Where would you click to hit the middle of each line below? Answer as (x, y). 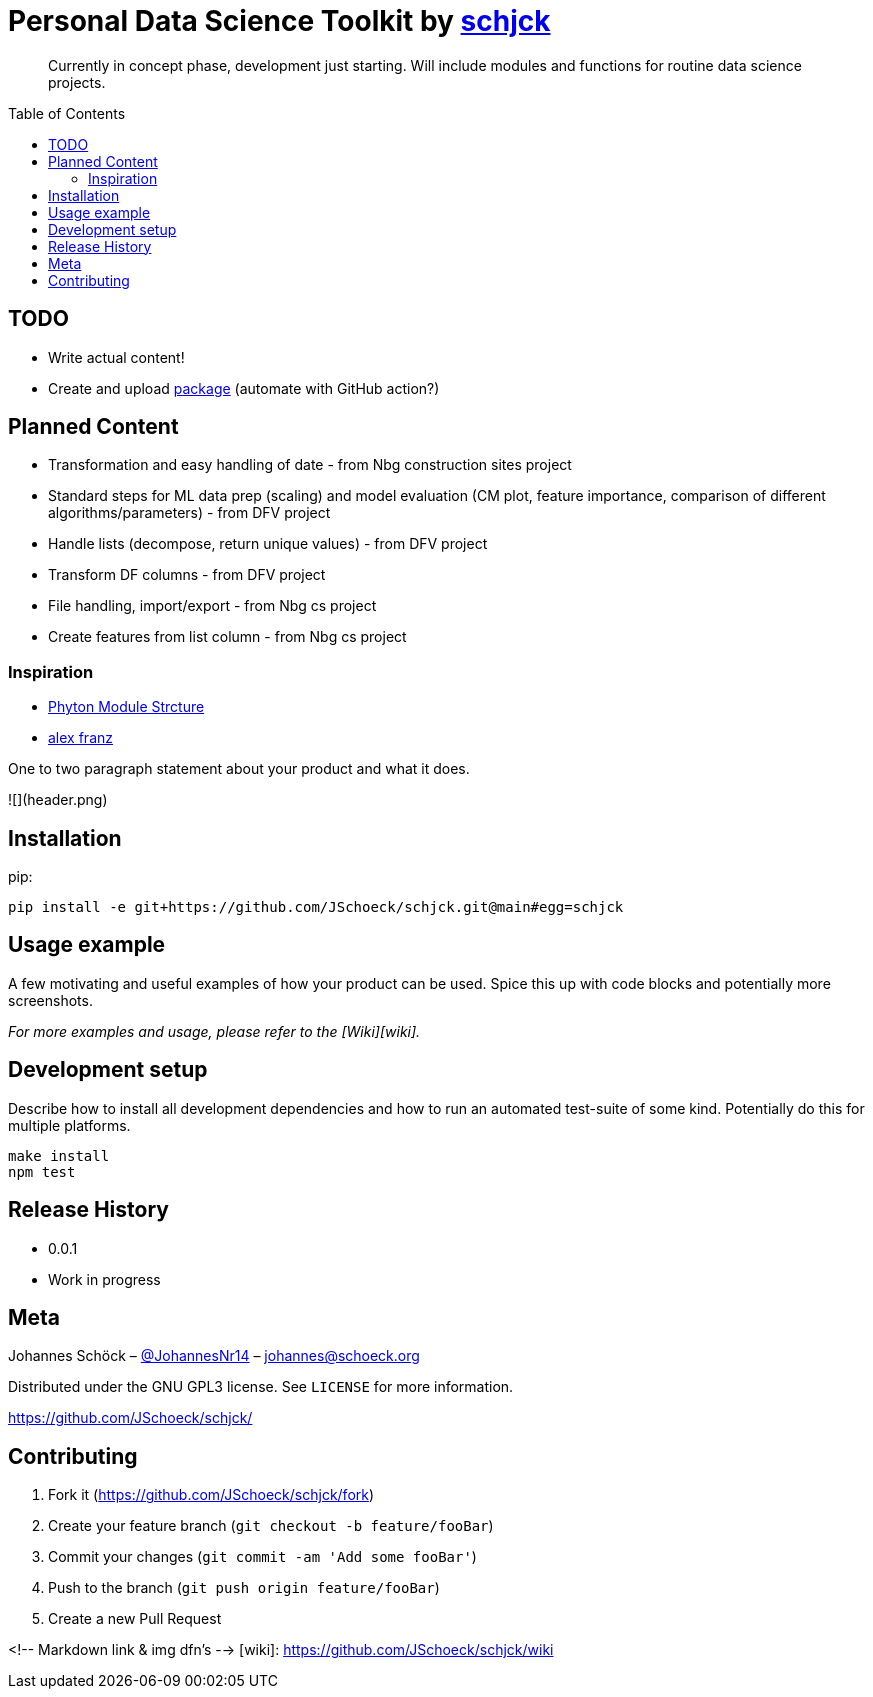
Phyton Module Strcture (126, 707)
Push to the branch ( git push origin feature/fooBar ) (244, 1588)
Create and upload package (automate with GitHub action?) (244, 388)
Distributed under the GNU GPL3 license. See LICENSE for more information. (261, 1387)
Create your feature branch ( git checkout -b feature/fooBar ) (271, 1526)
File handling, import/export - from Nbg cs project (212, 606)
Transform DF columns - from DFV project (187, 575)
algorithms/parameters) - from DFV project (189, 513)
